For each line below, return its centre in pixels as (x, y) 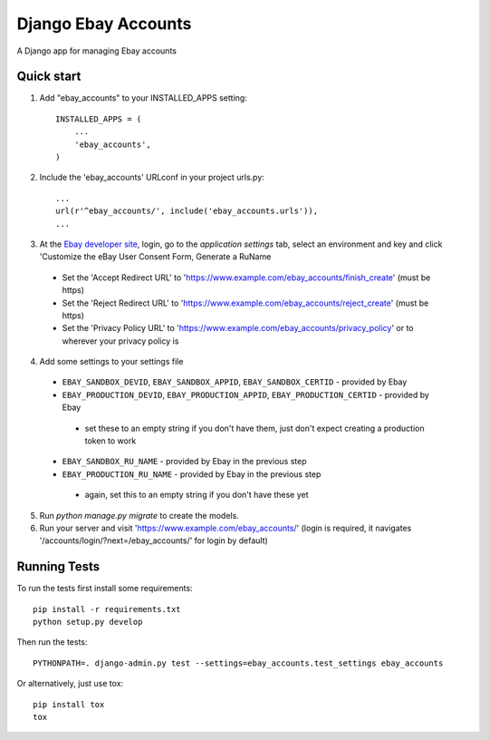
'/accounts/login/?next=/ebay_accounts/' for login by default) (154, 540)
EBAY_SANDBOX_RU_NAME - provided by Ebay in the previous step (184, 462)
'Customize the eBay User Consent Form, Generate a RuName (155, 257)
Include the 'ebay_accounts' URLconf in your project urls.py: (152, 178)
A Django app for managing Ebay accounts (96, 51)
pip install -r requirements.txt (107, 609)
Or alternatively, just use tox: (70, 684)
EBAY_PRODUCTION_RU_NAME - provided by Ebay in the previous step (192, 474)
